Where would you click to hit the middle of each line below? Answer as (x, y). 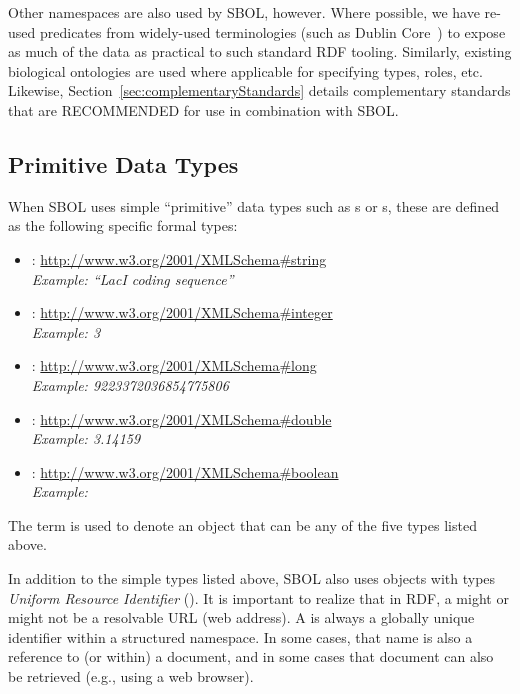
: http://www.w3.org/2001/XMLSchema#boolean (185, 471)
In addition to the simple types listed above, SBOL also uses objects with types (252, 578)
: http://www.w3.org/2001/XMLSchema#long (174, 365)
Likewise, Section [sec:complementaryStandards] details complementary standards (259, 90)
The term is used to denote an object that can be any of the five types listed (242, 524)
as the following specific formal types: (123, 225)
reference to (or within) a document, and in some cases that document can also (251, 656)
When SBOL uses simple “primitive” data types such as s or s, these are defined (254, 205)
